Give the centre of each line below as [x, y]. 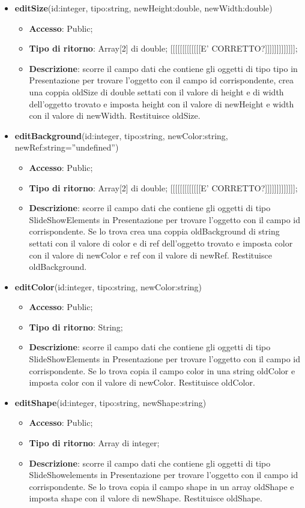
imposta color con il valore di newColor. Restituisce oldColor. [142, 382]
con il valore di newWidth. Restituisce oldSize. [115, 115]
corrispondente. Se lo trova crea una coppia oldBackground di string [154, 231]
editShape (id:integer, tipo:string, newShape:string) [110, 402]
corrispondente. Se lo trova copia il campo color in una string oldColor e [162, 370]
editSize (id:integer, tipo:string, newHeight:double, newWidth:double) [143, 8]
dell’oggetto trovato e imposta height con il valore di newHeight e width [162, 103]
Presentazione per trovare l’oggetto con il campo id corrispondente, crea [162, 80]
